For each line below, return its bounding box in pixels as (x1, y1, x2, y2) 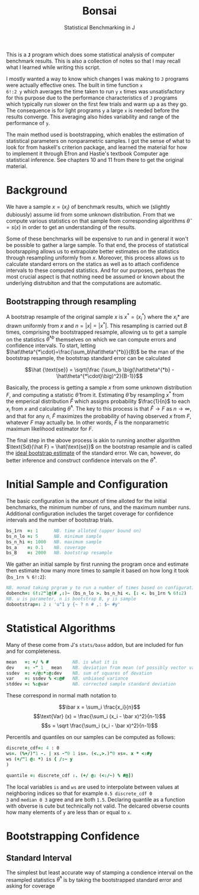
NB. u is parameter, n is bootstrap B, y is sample (6, 596, 136, 602)
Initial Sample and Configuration (6, 478, 168, 492)
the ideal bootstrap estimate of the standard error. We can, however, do (6, 449, 181, 456)
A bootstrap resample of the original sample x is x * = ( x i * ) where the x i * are (6, 312, 190, 322)
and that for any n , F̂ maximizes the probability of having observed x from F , (6, 412, 191, 420)
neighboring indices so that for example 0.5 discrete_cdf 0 (6, 790, 153, 797)
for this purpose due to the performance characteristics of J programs (6, 94, 178, 101)
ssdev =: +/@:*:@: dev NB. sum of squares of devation (6, 670, 152, 676)
